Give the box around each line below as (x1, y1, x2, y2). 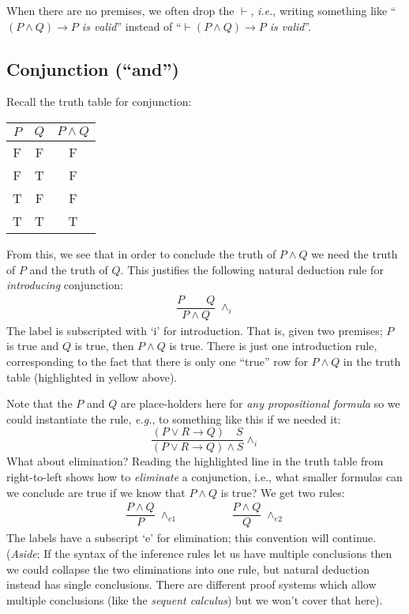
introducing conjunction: (6, 277, 123, 293)
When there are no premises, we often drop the (6, 2, 235, 18)
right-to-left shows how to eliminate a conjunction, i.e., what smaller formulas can (6, 469, 403, 485)
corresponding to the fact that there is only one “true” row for (6, 353, 308, 370)
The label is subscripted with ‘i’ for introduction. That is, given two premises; (6, 322, 383, 338)
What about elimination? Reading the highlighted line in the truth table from (6, 453, 384, 469)
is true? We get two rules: (220, 484, 345, 500)
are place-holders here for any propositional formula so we (120, 395, 400, 412)
